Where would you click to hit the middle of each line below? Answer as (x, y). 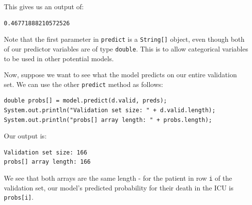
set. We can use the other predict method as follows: (84, 84)
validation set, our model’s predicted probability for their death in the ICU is (119, 187)
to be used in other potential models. (59, 58)
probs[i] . (19, 197)
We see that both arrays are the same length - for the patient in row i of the (118, 178)
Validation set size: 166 (46, 152)
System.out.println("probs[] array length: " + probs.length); (108, 120)
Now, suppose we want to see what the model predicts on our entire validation (120, 75)
